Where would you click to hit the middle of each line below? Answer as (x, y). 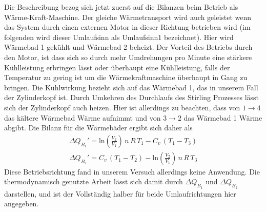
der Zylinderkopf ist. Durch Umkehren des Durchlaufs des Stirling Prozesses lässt (131, 97)
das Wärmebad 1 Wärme (223, 117)
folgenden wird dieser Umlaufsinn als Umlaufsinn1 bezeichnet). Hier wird (119, 37)
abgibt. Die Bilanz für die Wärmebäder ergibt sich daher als (98, 128)
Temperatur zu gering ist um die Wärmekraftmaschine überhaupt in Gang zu (126, 77)
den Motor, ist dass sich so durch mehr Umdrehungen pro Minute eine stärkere (128, 57)
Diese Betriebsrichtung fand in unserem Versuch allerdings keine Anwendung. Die (132, 171)
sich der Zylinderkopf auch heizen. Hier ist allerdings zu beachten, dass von (122, 107)
